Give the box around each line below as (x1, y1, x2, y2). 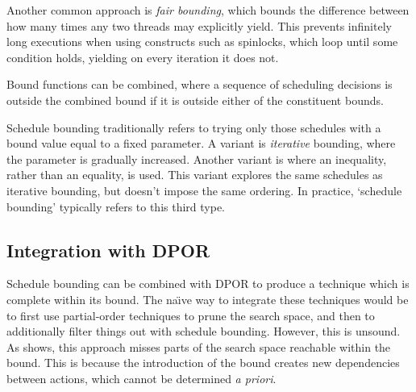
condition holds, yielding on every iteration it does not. (6, 48, 279, 65)
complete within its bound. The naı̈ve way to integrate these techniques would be (6, 290, 409, 307)
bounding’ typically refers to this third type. (6, 198, 225, 215)
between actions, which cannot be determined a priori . (6, 369, 277, 386)
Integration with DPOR (6, 237, 210, 262)
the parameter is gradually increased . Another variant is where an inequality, (6, 150, 387, 167)
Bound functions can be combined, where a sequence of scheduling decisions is (6, 76, 393, 93)
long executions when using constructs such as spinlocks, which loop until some (6, 33, 398, 50)
